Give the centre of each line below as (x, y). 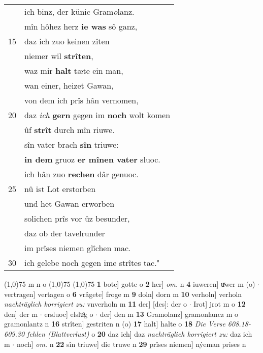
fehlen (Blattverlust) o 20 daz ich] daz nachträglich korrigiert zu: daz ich (140, 333)
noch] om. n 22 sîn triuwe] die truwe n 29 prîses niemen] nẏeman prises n (131, 344)
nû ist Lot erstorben (60, 189)
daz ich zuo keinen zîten (67, 41)
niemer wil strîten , (59, 56)
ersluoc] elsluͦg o (69, 314)
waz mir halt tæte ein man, (74, 71)
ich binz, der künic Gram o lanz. (79, 11)
